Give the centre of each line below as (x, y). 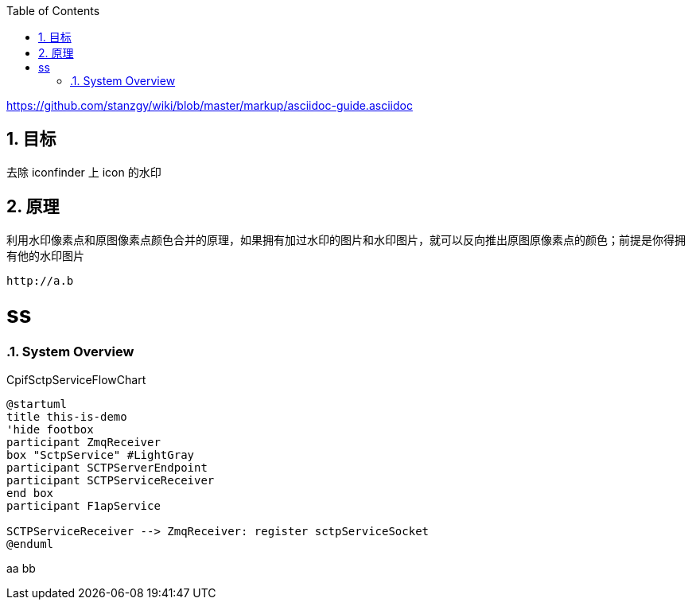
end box (30, 493)
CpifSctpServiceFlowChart (76, 379)
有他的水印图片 (45, 255)
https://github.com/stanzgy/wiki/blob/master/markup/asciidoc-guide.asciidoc (210, 105)
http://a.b (40, 280)
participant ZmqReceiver (84, 442)
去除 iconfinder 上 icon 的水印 (84, 172)
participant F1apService (84, 505)
